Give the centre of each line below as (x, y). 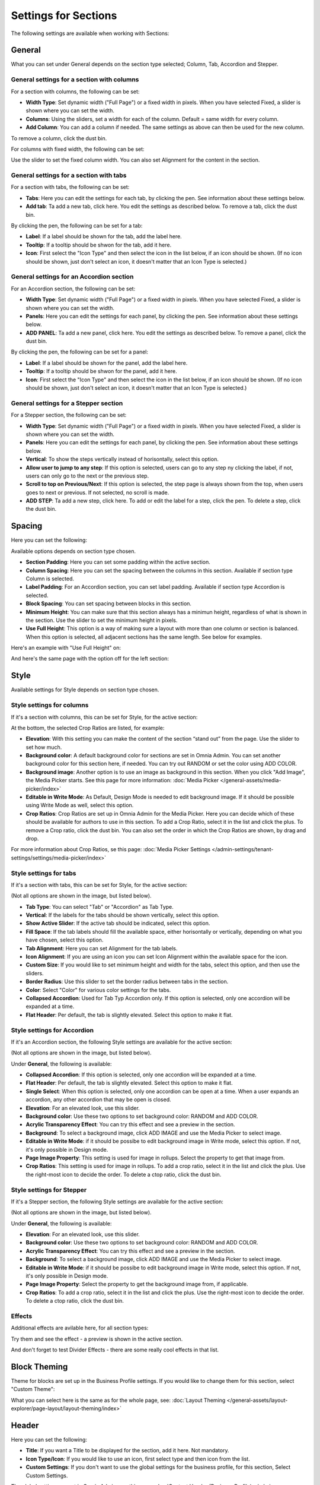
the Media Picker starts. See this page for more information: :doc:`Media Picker (122, 781)
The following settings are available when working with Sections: (90, 33)
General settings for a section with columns (75, 80)
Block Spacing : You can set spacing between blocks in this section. (109, 604)
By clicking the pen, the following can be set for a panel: (79, 352)
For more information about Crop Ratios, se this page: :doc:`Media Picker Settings (111, 849)
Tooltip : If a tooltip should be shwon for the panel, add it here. (101, 371)
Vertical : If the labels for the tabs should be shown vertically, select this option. (122, 915)
